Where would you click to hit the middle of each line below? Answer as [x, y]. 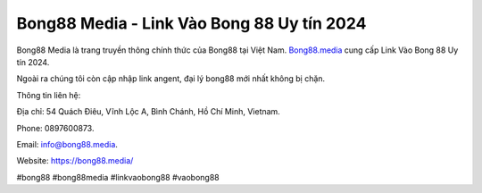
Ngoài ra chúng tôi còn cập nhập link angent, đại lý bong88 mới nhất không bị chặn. [171, 79]
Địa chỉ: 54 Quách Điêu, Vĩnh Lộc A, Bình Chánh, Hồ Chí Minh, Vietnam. [148, 112]
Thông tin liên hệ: [49, 95]
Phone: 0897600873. [55, 128]
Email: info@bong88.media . [67, 144]
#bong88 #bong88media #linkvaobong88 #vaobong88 [118, 177]
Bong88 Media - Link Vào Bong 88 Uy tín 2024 [191, 23]
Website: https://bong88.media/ [75, 161]
